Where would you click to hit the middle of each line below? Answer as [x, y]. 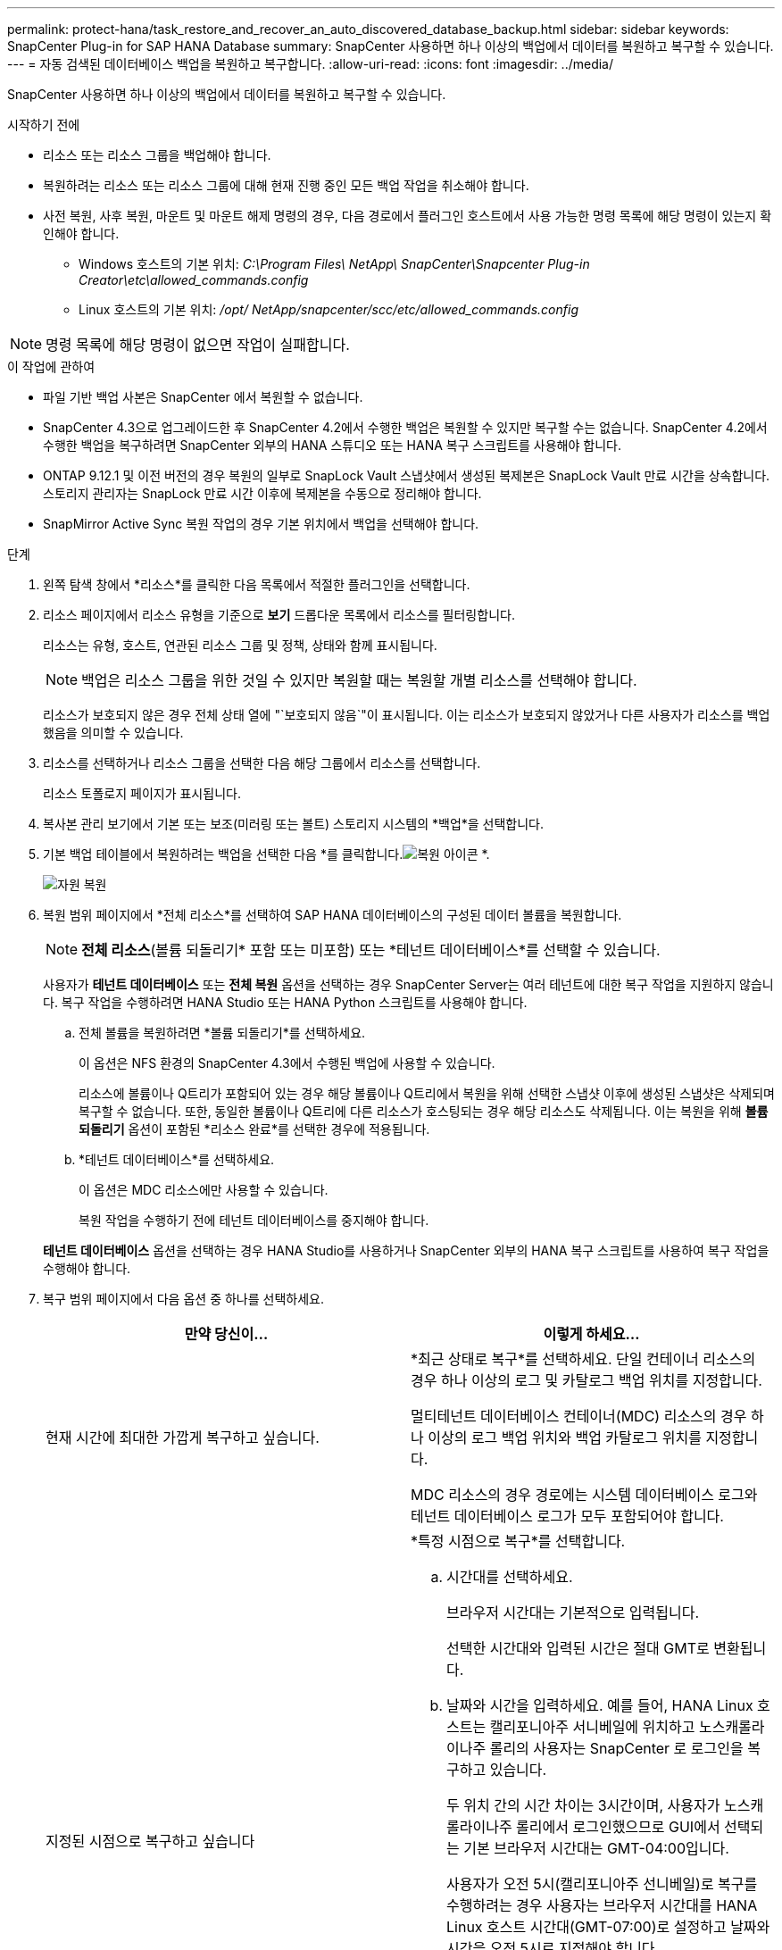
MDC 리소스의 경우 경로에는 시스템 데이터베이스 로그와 [584, 1495]
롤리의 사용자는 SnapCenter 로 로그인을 [616, 1748]
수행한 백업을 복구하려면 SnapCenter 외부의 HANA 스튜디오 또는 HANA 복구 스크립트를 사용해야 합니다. [332, 445]
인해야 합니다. [81, 233]
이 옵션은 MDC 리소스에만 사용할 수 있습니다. [204, 1190]
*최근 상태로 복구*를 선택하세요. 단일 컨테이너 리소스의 [583, 1359]
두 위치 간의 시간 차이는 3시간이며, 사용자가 [583, 1805]
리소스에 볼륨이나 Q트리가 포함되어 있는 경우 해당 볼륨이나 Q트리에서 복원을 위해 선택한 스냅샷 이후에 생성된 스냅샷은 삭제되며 [427, 1093]
